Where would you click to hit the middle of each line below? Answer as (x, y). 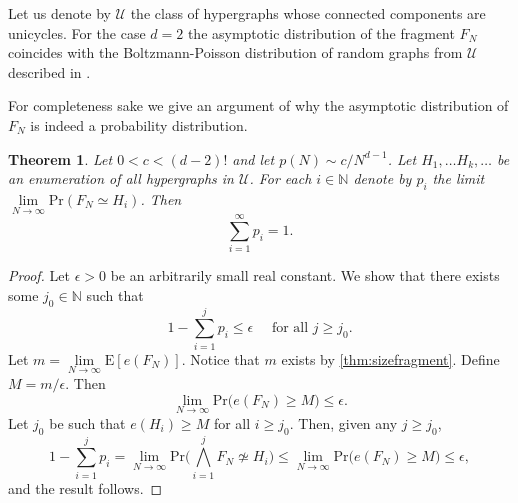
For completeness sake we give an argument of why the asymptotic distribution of (258, 105)
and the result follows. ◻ (85, 487)
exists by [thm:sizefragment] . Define (390, 358)
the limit (458, 178)
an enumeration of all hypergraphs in (121, 178)
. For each (280, 178)
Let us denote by (59, 13)
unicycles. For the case (77, 32)
